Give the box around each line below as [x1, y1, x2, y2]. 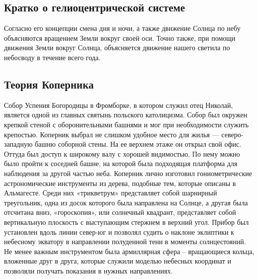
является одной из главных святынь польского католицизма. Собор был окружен [4, 109, 248, 120]
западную [4, 139, 33, 149]
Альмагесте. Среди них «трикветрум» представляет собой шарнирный [4, 187, 217, 198]
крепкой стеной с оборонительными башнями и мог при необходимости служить [4, 119, 249, 129]
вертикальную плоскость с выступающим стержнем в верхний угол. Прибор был [4, 216, 249, 227]
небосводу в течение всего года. [4, 52, 101, 62]
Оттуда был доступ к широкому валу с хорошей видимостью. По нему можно [4, 148, 240, 159]
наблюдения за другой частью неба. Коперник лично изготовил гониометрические [4, 168, 252, 178]
